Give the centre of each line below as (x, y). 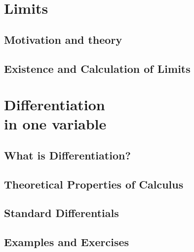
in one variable (55, 124)
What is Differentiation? (67, 155)
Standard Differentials (61, 213)
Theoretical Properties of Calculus (94, 184)
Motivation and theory (63, 39)
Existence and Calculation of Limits (97, 68)
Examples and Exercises (67, 242)
